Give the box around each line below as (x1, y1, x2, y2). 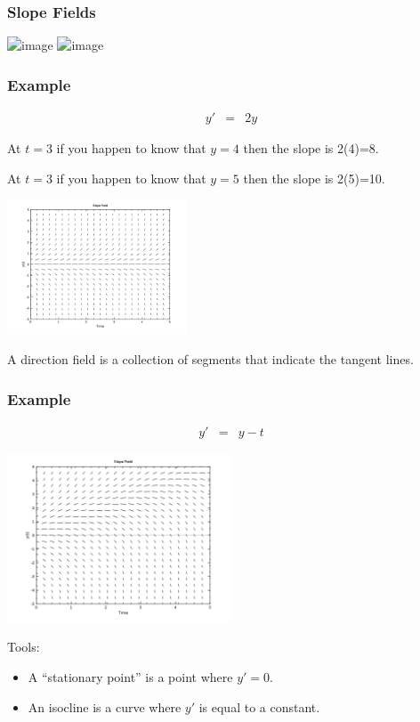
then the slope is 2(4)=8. (243, 139, 379, 158)
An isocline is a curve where (28, 697, 182, 716)
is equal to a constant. (198, 697, 320, 716)
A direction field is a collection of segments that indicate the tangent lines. (7, 350, 414, 369)
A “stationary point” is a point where (28, 668, 233, 686)
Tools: (7, 637, 40, 656)
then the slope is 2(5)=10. (243, 168, 385, 187)
